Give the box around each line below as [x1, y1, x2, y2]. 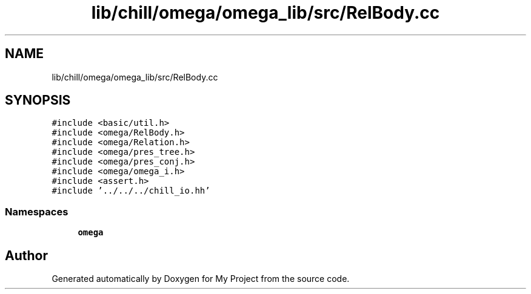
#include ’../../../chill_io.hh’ [52, 186, 210, 196]
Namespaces [5, 205, 68, 218]
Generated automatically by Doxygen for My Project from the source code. [52, 273, 350, 284]
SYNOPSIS [5, 93, 71, 108]
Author [5, 247, 48, 263]
